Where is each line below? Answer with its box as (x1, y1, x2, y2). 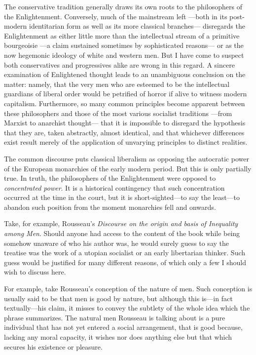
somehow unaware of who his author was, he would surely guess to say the (4, 237, 229, 248)
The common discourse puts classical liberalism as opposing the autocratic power (4, 153, 249, 163)
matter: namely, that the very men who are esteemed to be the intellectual (4, 79, 230, 89)
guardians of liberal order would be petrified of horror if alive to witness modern (4, 88, 247, 99)
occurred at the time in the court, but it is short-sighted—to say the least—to (4, 192, 240, 202)
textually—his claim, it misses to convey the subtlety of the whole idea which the (4, 303, 250, 313)
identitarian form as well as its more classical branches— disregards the (29, 21, 245, 31)
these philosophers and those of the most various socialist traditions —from (4, 108, 232, 118)
